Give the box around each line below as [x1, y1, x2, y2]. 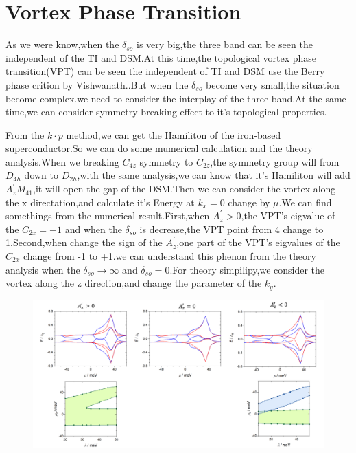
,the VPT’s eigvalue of [241, 208, 335, 223]
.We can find [278, 195, 332, 209]
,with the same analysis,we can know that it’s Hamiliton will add [77, 168, 351, 182]
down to [24, 168, 58, 182]
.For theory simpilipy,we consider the [169, 262, 325, 276]
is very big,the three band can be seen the [137, 37, 313, 52]
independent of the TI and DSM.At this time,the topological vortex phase [5, 50, 317, 65]
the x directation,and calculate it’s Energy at [5, 195, 195, 209]
